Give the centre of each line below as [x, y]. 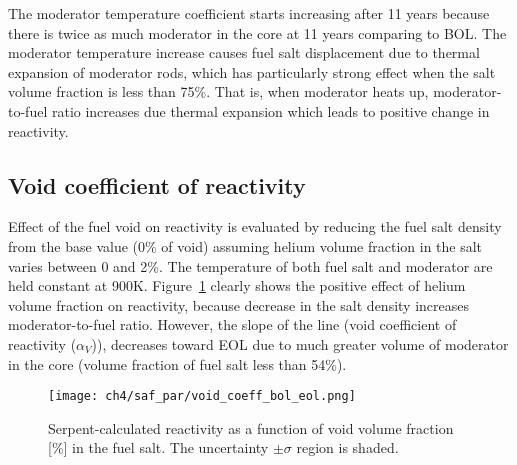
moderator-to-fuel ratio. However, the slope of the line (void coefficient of [232, 324]
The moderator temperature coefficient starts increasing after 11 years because [249, 13]
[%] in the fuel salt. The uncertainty [158, 447]
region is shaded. [347, 447]
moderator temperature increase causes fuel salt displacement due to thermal [244, 52]
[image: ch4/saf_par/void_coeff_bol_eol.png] [202, 396]
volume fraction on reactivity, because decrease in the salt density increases [239, 304]
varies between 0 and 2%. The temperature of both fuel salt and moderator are [250, 265]
